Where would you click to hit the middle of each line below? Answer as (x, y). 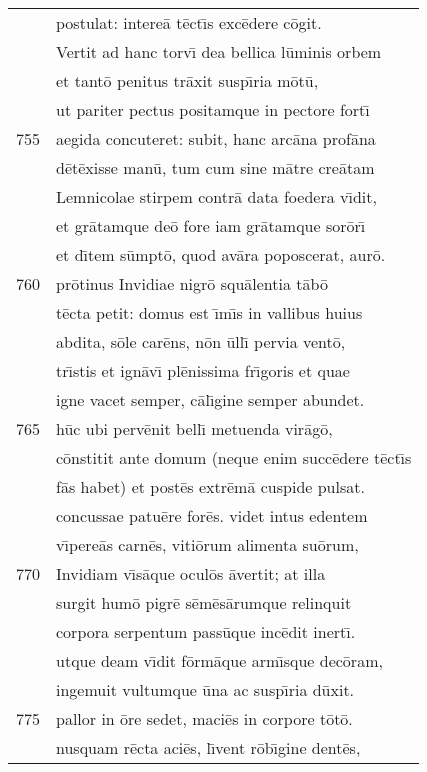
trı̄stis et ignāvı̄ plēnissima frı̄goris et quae (203, 370)
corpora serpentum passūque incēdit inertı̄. (206, 631)
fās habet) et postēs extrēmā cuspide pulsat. (210, 486)
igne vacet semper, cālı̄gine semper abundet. (210, 399)
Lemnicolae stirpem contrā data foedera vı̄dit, (216, 196)
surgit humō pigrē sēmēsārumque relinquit (204, 602)
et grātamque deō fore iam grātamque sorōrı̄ (211, 225)
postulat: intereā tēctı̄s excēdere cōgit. (189, 22)
